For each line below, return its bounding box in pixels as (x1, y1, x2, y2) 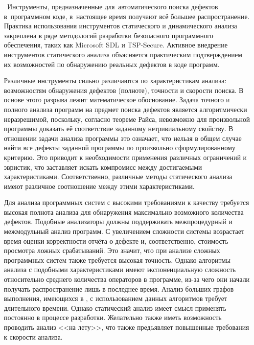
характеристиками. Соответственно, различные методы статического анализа (4, 171, 232, 182)
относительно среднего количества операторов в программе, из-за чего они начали (4, 274, 250, 284)
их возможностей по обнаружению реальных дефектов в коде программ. (4, 59, 220, 69)
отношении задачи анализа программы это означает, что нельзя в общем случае (4, 133, 242, 143)
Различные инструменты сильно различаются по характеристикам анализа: (4, 75, 227, 86)
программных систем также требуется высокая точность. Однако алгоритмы (4, 254, 231, 265)
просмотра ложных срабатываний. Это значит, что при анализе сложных (4, 245, 220, 255)
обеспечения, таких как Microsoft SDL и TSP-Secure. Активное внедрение (4, 40, 228, 50)
